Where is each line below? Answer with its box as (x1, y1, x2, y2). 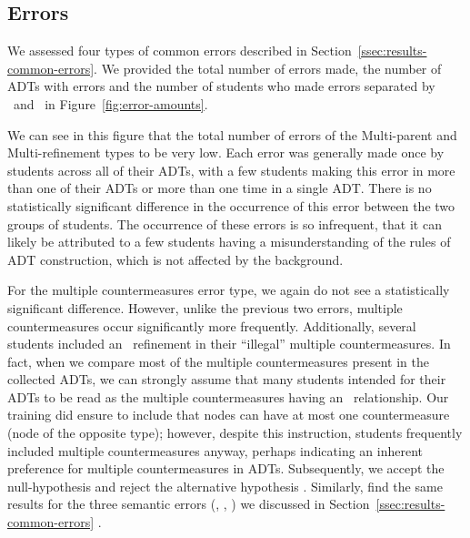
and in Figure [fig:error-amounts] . (13, 94, 208, 113)
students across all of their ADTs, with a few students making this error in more (7, 160, 455, 179)
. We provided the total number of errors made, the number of (94, 58, 442, 77)
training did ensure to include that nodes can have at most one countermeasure (7, 405, 450, 424)
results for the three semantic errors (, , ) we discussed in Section (7, 494, 370, 513)
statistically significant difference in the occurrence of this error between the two (7, 196, 455, 215)
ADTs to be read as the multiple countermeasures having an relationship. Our (7, 387, 449, 406)
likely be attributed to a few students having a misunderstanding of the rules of (7, 232, 451, 251)
